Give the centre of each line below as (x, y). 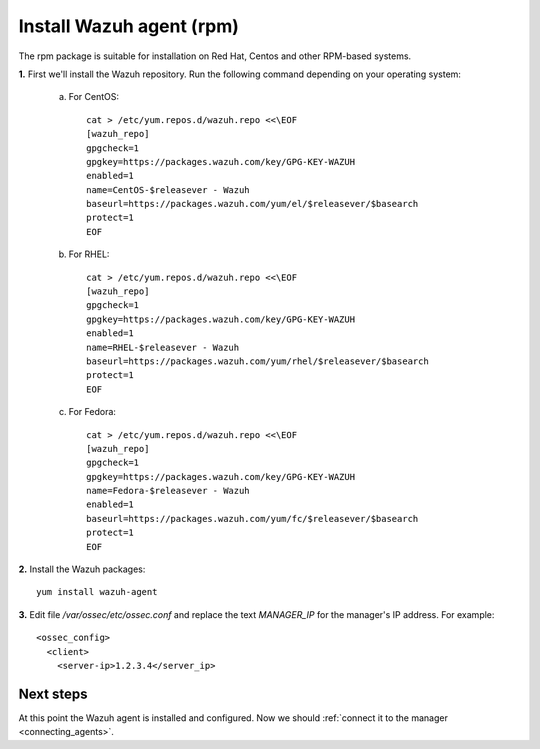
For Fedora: (92, 412)
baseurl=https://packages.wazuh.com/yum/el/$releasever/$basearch (252, 204)
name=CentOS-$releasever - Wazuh (168, 189)
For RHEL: (89, 254)
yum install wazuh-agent (97, 592)
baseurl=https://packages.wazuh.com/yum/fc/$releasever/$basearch (252, 518)
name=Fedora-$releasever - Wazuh (168, 491)
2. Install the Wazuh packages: (82, 569)
